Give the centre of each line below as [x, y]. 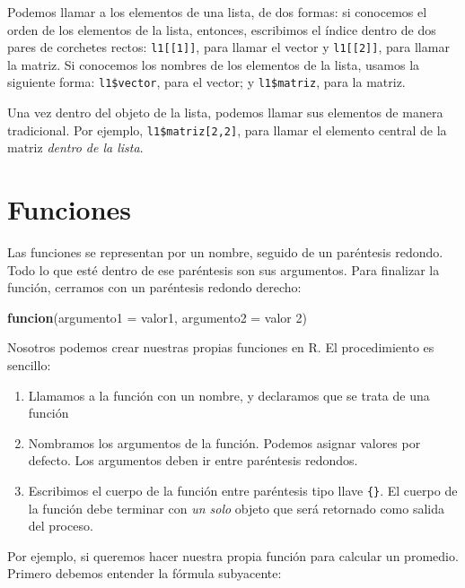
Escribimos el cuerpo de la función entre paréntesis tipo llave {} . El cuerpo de [243, 490]
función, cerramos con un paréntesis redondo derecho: [154, 287]
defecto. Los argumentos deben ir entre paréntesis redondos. [193, 460]
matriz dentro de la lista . [75, 147]
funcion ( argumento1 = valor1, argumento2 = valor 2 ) [157, 317]
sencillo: [29, 365]
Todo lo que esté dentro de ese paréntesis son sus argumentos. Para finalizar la [224, 269]
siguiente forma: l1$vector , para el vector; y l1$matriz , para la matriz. [206, 82]
